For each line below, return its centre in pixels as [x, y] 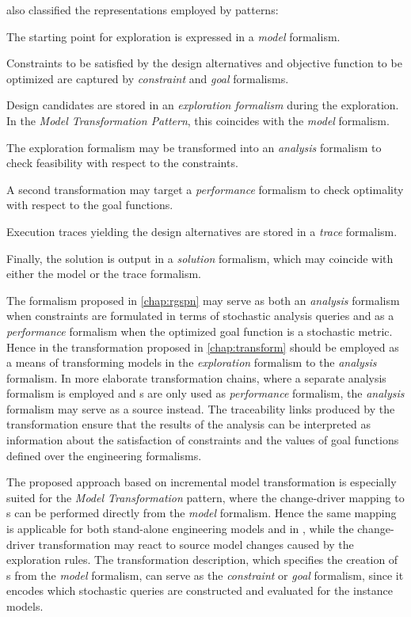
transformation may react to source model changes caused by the [196, 544]
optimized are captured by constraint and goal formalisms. [148, 78]
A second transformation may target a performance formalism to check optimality [205, 189]
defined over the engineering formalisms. [104, 455]
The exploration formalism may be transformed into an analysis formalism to [194, 147]
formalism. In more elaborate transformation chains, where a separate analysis [196, 377]
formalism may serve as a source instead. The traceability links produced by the [201, 408]
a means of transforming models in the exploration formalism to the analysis [192, 362]
